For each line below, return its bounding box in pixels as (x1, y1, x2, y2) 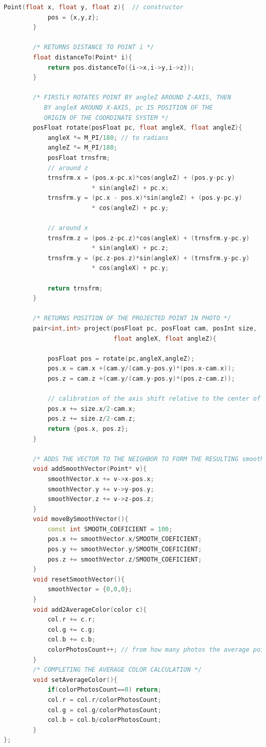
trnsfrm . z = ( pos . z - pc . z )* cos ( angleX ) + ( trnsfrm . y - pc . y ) (47, 234, 250, 242)
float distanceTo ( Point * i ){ (33, 53, 132, 61)
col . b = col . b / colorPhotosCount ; (47, 716, 161, 724)
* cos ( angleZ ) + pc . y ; (91, 204, 169, 212)
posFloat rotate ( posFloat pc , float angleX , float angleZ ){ (33, 124, 242, 132)
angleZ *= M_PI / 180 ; (47, 144, 117, 152)
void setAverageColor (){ (33, 676, 117, 683)
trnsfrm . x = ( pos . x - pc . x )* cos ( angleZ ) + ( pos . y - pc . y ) (47, 174, 235, 182)
